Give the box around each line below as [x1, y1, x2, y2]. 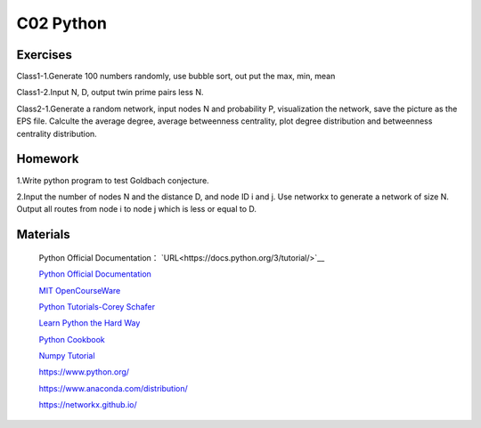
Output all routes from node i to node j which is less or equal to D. [16, 204, 257, 214]
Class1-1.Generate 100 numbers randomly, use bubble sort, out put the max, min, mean [16, 71, 336, 82]
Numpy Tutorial [38, 351, 95, 361]
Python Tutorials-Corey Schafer [38, 301, 156, 311]
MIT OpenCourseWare [38, 285, 121, 295]
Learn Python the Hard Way [38, 318, 141, 328]
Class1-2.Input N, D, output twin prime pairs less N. [16, 87, 204, 98]
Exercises [16, 47, 73, 62]
